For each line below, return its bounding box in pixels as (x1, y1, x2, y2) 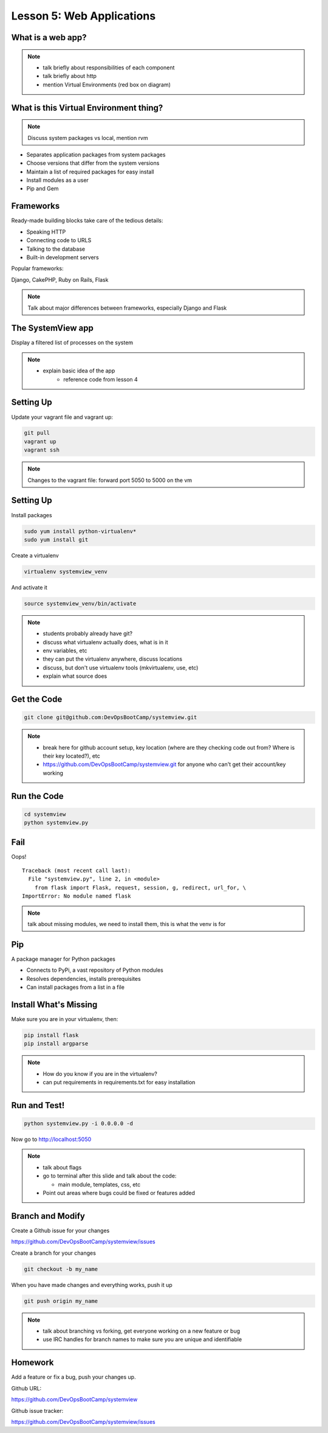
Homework (11, 1358, 54, 1368)
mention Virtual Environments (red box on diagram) (43, 81, 171, 88)
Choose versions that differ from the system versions (26, 159, 160, 167)
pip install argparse (24, 1041, 89, 1047)
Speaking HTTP (26, 228, 66, 235)
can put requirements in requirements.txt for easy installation (43, 1079, 196, 1086)
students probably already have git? (43, 630, 133, 637)
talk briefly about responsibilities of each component (43, 64, 175, 71)
